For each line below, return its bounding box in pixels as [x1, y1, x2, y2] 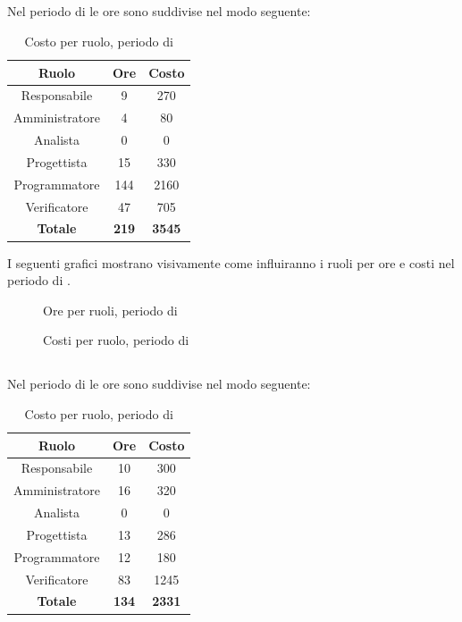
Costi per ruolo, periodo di [43, 331, 189, 349]
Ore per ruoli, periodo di [43, 300, 178, 319]
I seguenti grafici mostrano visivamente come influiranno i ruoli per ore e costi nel [7, 253, 455, 272]
